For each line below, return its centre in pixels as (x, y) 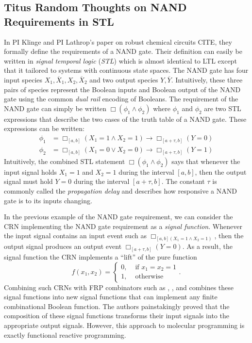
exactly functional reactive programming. (65, 335)
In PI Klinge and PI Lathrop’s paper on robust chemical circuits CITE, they (118, 41)
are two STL (223, 108)
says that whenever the (206, 161)
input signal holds (31, 171)
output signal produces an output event (63, 246)
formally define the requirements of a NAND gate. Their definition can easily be (123, 51)
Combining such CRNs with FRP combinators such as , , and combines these (119, 287)
